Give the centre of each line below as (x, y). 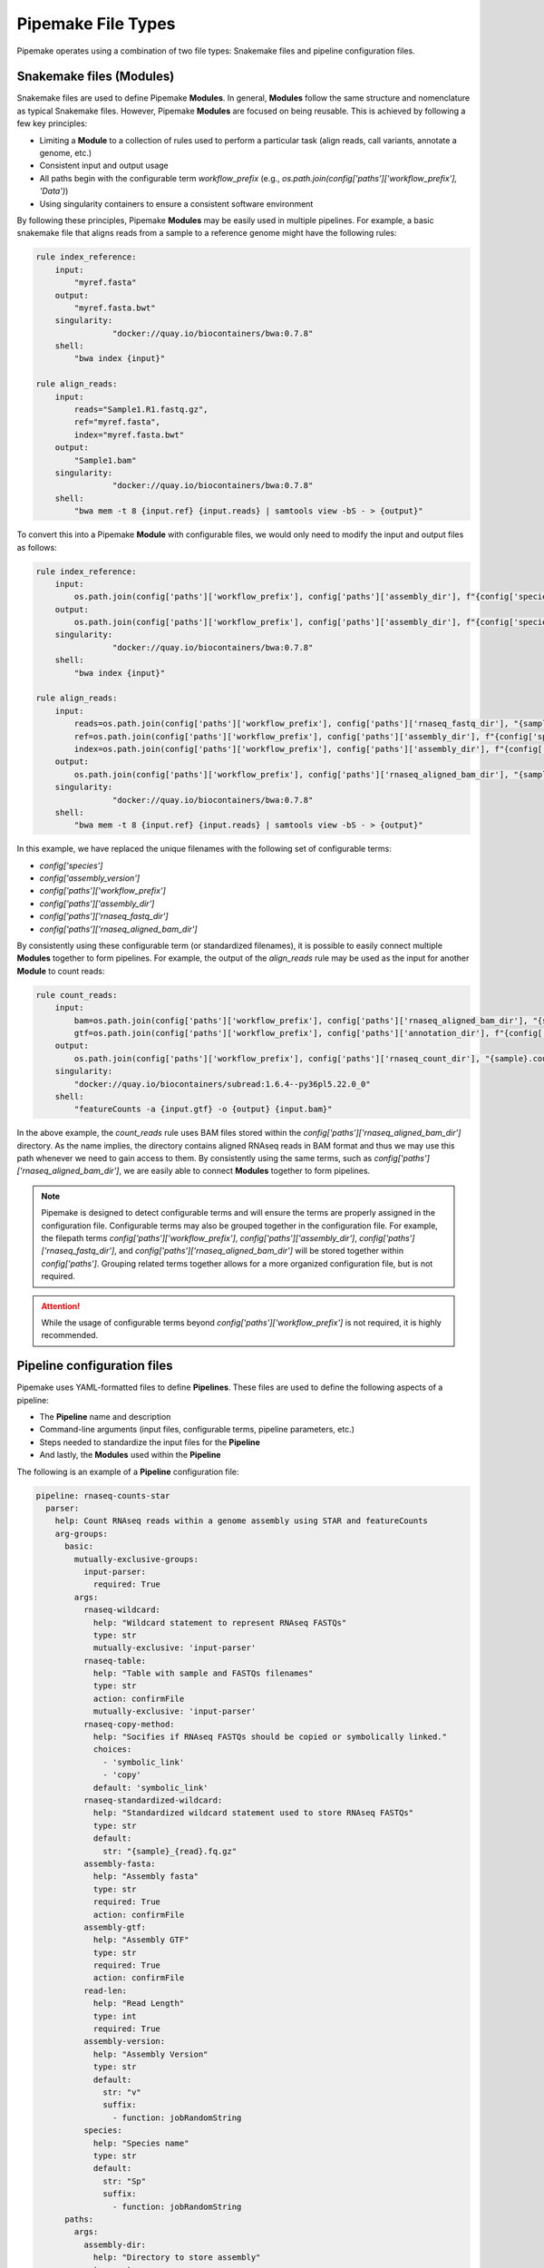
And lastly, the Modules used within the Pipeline (130, 1455)
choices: (112, 1750)
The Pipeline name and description (105, 1417)
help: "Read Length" (139, 2004)
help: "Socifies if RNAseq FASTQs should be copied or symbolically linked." (270, 1737)
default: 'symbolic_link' (151, 1788)
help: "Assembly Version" (151, 2054)
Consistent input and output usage (104, 166)
